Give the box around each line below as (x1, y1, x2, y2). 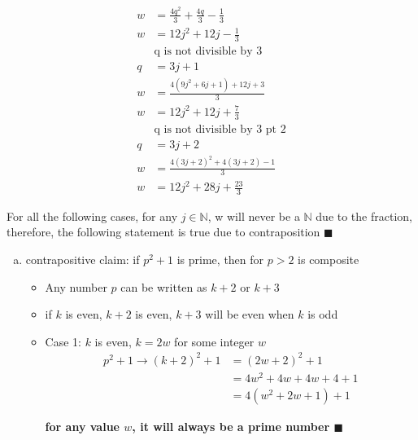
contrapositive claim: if (25, 251, 140, 268)
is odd (307, 306, 338, 323)
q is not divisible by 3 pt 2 (154, 123, 286, 135)
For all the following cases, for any (7, 207, 178, 224)
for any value (45, 418, 120, 435)
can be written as (120, 278, 207, 295)
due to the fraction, (316, 207, 412, 224)
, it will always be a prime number (132, 418, 330, 435)
